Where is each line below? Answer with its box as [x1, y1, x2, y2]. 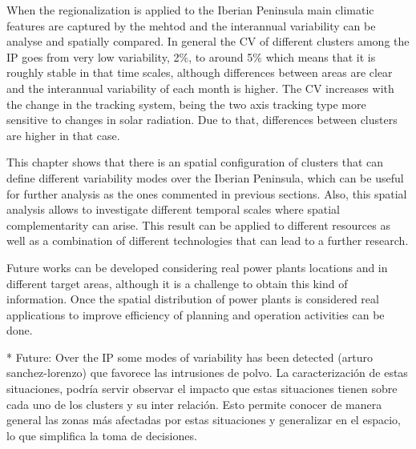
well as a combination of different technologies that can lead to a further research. [6, 232, 409, 249]
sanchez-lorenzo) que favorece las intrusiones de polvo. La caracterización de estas [6, 364, 408, 381]
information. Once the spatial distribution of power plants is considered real [6, 291, 379, 307]
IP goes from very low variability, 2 [6, 48, 180, 65]
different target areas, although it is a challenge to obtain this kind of [6, 275, 348, 291]
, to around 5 [188, 48, 253, 65]
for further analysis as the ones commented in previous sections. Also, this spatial [6, 185, 407, 202]
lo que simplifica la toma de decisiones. [6, 427, 197, 443]
